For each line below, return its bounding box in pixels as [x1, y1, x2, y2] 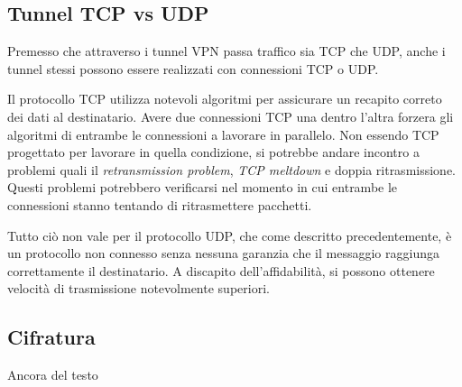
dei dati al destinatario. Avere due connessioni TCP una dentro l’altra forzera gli [7, 106, 454, 125]
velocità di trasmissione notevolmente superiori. [7, 279, 270, 298]
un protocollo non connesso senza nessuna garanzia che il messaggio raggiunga [7, 244, 439, 263]
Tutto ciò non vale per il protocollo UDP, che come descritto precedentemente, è [7, 226, 452, 244]
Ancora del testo [7, 365, 98, 384]
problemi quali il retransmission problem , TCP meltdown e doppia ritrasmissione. [7, 160, 457, 179]
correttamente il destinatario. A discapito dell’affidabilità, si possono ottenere [7, 261, 435, 280]
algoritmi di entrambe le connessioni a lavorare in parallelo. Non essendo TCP [7, 124, 439, 143]
